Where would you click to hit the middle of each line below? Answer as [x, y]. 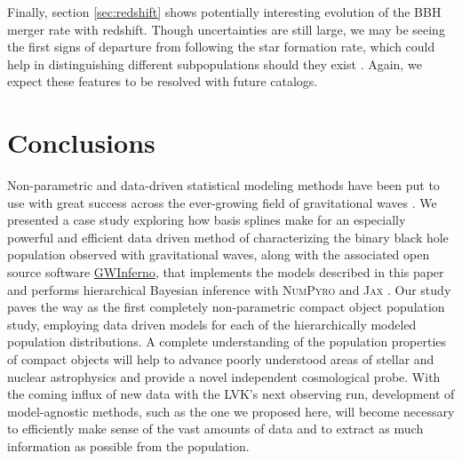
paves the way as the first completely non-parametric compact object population [226, 307]
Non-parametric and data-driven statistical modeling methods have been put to [223, 185]
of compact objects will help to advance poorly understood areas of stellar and [221, 359]
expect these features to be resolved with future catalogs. [163, 81]
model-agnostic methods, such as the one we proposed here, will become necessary [231, 411]
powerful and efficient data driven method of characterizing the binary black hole [228, 237]
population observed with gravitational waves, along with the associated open [219, 254]
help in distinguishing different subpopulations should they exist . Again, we [215, 64]
